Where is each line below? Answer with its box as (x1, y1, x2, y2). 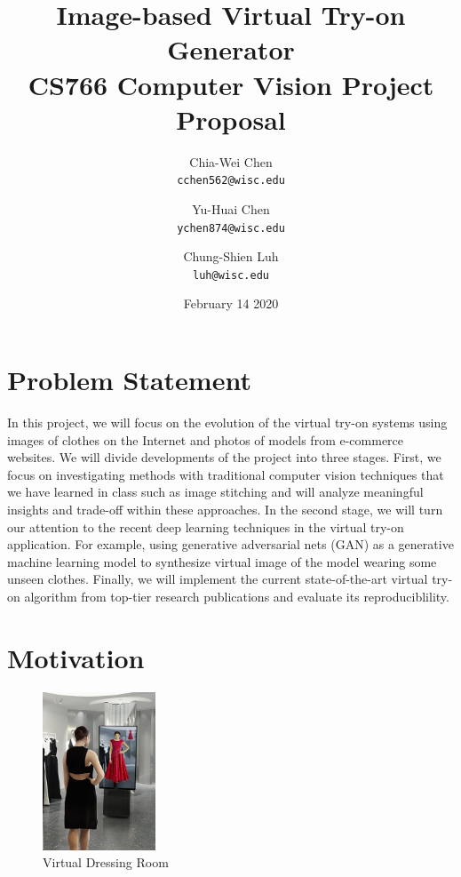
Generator (167, 31, 295, 68)
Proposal (176, 100, 286, 137)
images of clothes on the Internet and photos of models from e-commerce (7, 430, 404, 449)
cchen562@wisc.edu (177, 174, 285, 187)
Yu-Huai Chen (192, 199, 270, 218)
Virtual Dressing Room (43, 853, 169, 872)
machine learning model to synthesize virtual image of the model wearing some (7, 552, 437, 570)
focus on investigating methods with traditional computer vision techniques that (7, 465, 444, 483)
